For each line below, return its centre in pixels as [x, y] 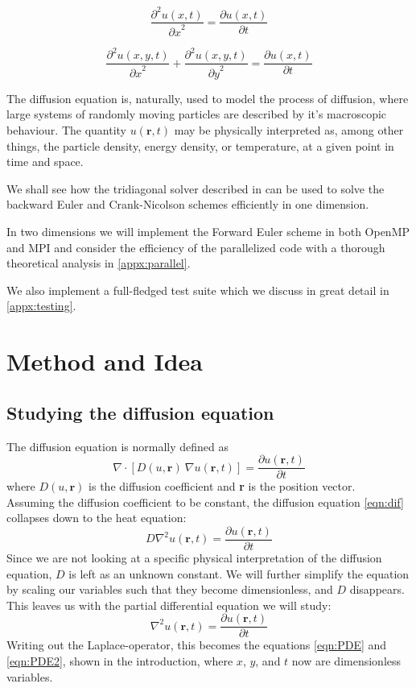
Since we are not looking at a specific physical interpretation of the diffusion [194, 558]
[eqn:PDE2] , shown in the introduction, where [120, 661]
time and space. [45, 162]
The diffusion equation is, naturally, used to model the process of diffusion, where [208, 98]
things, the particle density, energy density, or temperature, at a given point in [200, 145]
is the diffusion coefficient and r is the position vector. [222, 486]
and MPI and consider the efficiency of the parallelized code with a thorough [196, 247]
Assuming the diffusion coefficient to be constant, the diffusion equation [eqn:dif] [205, 501]
